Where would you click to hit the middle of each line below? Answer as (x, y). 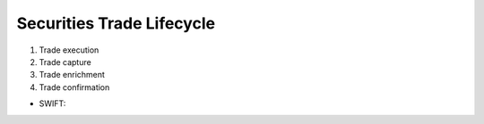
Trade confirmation (74, 87)
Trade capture (65, 62)
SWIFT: (52, 103)
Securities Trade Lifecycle (116, 23)
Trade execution (69, 50)
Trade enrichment (72, 75)
